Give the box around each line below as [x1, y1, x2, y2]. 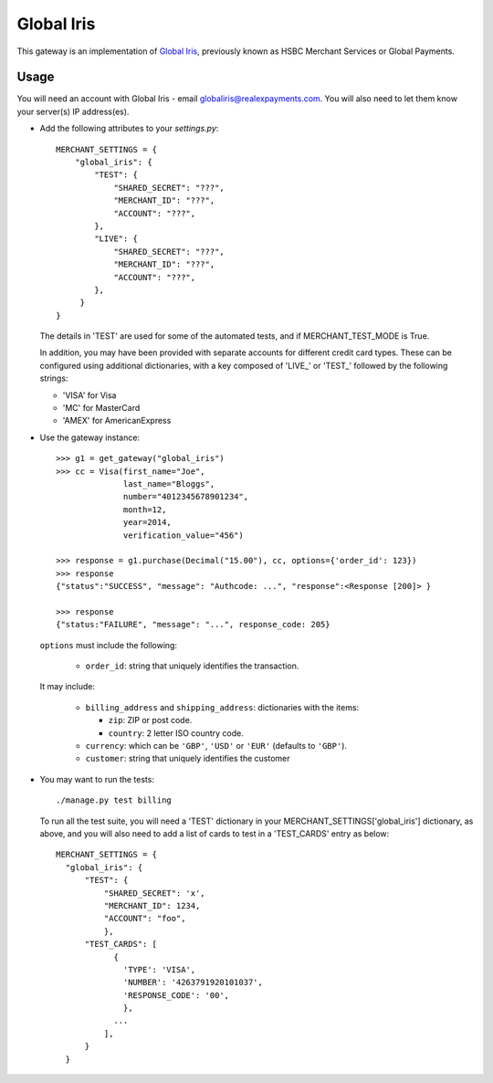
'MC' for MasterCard [62, 403, 141, 414]
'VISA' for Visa [62, 389, 117, 401]
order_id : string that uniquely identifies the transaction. [85, 660, 299, 671]
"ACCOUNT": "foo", [103, 913, 186, 924]
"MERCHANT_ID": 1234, [103, 900, 201, 910]
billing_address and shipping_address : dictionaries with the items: [85, 701, 360, 712]
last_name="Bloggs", [123, 479, 215, 489]
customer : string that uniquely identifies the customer [85, 753, 291, 764]
